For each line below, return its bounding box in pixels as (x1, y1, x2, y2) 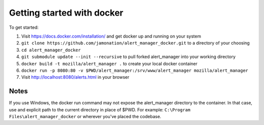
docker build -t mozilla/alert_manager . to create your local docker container (21, 61, 198, 66)
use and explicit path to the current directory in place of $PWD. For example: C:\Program (9, 106, 191, 112)
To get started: (9, 24, 39, 30)
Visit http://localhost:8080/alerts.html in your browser (21, 74, 130, 80)
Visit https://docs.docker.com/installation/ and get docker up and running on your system (21, 33, 201, 39)
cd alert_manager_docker (21, 47, 81, 53)
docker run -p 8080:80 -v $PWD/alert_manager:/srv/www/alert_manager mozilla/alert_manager (21, 67, 248, 73)
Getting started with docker (9, 7, 124, 18)
